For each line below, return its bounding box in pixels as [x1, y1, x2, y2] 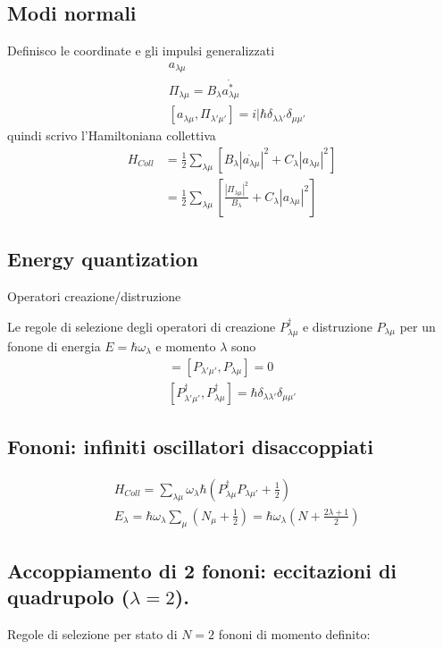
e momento [155, 336, 216, 355]
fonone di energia [7, 336, 101, 355]
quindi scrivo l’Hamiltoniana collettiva [7, 126, 216, 145]
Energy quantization [7, 245, 198, 273]
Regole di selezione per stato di [7, 625, 178, 644]
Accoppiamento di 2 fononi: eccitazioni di [7, 557, 397, 585]
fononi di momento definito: [218, 625, 371, 644]
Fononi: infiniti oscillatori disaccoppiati [7, 433, 374, 460]
